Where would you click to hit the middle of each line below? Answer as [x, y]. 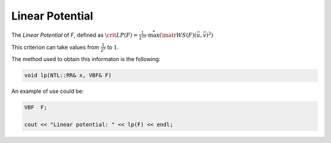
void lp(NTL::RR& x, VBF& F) [68, 75]
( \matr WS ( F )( [178, 35]
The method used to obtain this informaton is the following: [86, 59]
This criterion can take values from [55, 47]
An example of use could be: [48, 91]
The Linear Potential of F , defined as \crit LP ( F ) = [74, 35]
